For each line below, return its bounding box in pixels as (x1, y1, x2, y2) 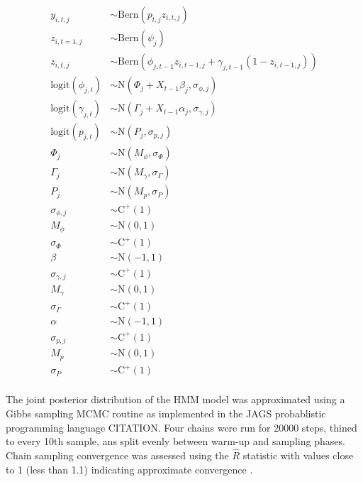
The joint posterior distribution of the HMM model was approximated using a (6, 392, 345, 407)
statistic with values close (242, 447, 354, 462)
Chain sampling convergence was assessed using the (6, 447, 229, 462)
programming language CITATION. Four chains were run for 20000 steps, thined (6, 420, 357, 434)
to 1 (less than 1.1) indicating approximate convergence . (6, 461, 253, 476)
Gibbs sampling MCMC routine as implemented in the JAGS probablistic (6, 405, 326, 420)
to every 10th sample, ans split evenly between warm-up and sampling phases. (6, 434, 345, 449)
